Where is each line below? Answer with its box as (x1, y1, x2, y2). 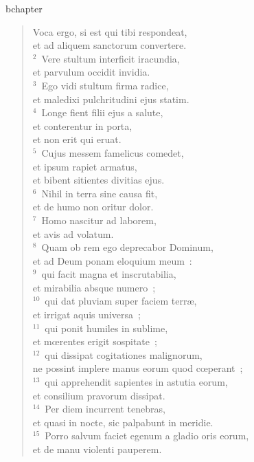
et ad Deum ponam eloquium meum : (32, 253, 192, 267)
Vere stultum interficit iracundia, (41, 51, 180, 65)
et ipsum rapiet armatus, (32, 159, 137, 173)
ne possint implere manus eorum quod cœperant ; (32, 361, 243, 375)
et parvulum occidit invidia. (32, 65, 150, 79)
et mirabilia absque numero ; (32, 280, 156, 294)
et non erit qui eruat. (32, 132, 122, 146)
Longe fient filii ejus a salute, (41, 105, 163, 120)
